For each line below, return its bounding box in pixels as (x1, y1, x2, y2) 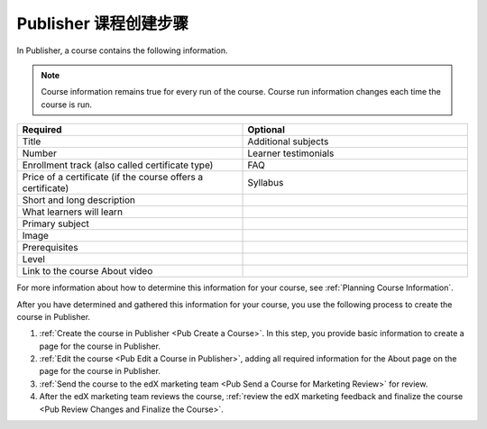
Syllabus (247, 177, 284, 189)
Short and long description (22, 194, 135, 206)
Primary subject (22, 217, 90, 230)
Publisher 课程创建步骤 (16, 14, 189, 33)
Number (22, 147, 58, 160)
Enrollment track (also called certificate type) (22, 159, 214, 171)
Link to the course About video (22, 265, 153, 278)
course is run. (41, 99, 93, 110)
